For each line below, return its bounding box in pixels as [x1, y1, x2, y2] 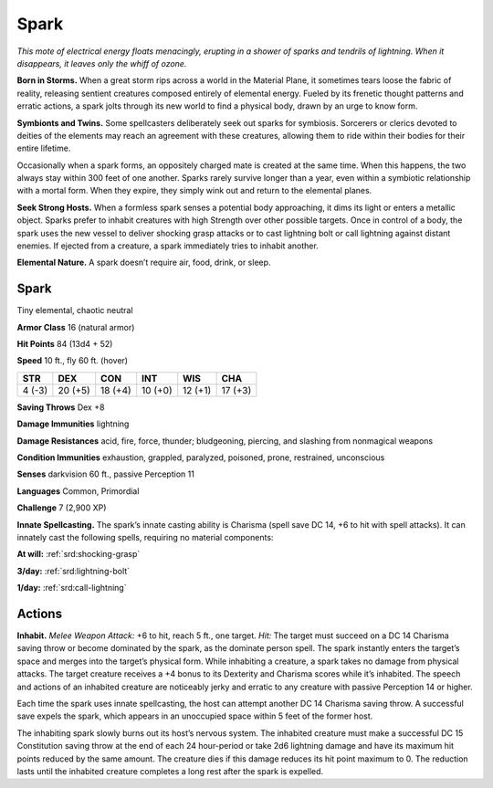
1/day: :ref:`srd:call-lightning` [16, 583, 127, 594]
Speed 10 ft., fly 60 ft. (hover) [16, 355, 128, 366]
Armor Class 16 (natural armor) [16, 321, 135, 332]
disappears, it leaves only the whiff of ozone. [16, 58, 187, 68]
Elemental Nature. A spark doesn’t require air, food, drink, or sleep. [16, 257, 271, 268]
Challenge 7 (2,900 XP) [16, 502, 107, 513]
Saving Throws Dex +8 [16, 402, 105, 413]
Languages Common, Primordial [16, 485, 140, 497]
